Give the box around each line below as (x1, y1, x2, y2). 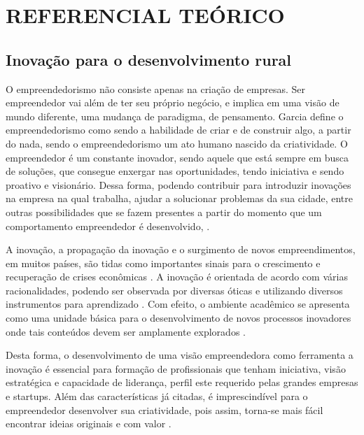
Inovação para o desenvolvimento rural (6, 48, 292, 70)
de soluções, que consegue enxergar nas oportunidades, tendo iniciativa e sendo (6, 164, 344, 178)
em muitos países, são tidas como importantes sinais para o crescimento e (6, 255, 321, 270)
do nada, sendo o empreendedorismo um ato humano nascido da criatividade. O (6, 136, 348, 150)
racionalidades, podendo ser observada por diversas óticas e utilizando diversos (6, 283, 343, 297)
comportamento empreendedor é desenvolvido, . (6, 218, 210, 233)
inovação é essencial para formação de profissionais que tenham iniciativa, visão (6, 361, 346, 376)
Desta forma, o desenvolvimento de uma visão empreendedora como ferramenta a (6, 348, 353, 362)
